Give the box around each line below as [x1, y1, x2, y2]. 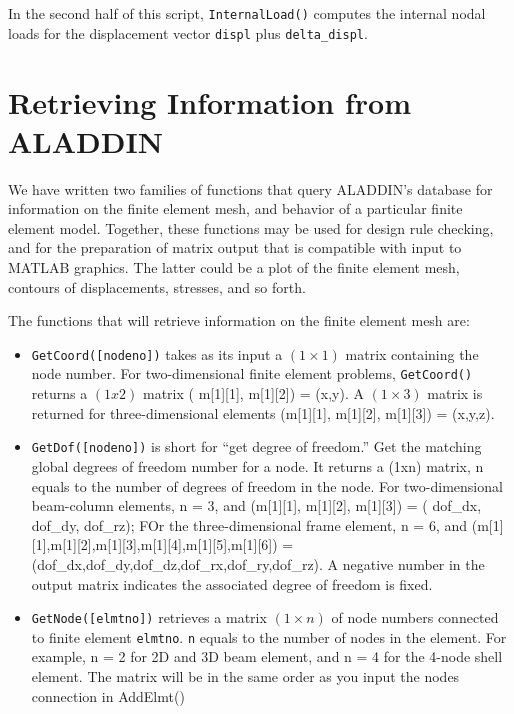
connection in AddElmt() [31, 685, 185, 706]
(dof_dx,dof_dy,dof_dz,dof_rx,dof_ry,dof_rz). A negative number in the [31, 553, 485, 574]
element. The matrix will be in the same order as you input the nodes [31, 666, 460, 686]
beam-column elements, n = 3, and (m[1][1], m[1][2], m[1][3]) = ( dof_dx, [31, 495, 482, 516]
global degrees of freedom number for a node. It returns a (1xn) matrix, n [31, 455, 484, 476]
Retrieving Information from [8, 81, 412, 122]
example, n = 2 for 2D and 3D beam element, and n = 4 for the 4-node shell [31, 646, 503, 667]
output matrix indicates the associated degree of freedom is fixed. [31, 573, 433, 594]
